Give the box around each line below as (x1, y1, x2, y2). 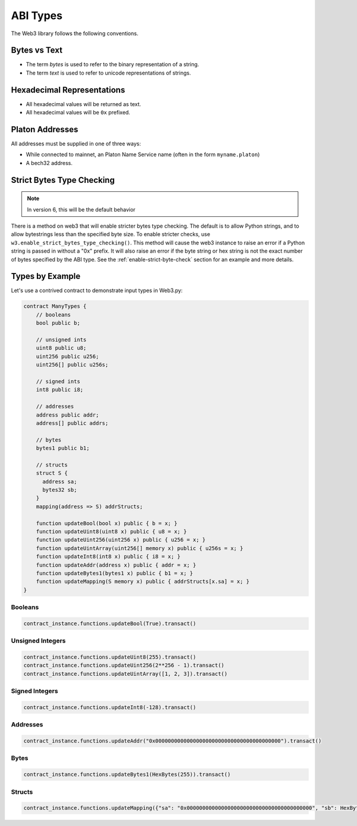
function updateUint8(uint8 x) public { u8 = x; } (36, 528, 187, 535)
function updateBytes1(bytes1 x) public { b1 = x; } (36, 570, 193, 576)
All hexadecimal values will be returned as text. (26, 100, 142, 107)
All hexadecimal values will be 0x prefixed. (26, 109, 130, 116)
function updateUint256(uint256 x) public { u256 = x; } (36, 536, 206, 544)
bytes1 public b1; (36, 445, 90, 452)
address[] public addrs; (36, 420, 109, 426)
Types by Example (11, 271, 80, 281)
